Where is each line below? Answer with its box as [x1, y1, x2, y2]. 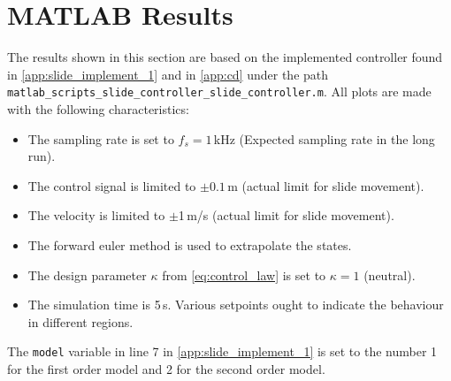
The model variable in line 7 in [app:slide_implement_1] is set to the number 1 [7, 342, 438, 361]
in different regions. [27, 312, 134, 331]
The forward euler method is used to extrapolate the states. [27, 235, 352, 254]
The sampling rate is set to [27, 129, 174, 148]
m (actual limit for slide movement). [227, 176, 424, 194]
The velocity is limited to [27, 206, 165, 225]
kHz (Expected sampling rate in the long [213, 129, 435, 148]
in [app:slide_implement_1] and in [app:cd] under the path [7, 65, 329, 83]
